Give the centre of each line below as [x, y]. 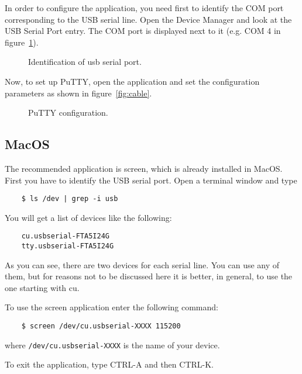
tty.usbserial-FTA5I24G [68, 246]
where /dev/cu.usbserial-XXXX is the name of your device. [112, 344]
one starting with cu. [42, 287]
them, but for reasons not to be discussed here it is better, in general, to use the [149, 276]
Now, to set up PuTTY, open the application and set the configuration [132, 81]
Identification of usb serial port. [85, 62]
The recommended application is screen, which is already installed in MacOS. [144, 168]
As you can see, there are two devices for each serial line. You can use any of [142, 264]
